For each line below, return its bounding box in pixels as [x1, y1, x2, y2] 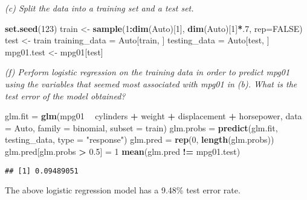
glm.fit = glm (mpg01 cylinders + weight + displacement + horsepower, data [5, 110, 302, 122]
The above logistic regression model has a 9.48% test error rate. [5, 184, 241, 196]
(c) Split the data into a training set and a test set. [5, 2, 194, 14]
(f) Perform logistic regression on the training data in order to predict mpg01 [5, 66, 290, 78]
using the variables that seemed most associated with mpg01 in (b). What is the [5, 77, 297, 90]
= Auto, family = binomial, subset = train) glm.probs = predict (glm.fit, [5, 121, 278, 134]
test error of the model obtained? [5, 89, 126, 102]
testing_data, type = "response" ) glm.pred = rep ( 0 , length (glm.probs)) [5, 133, 274, 146]
